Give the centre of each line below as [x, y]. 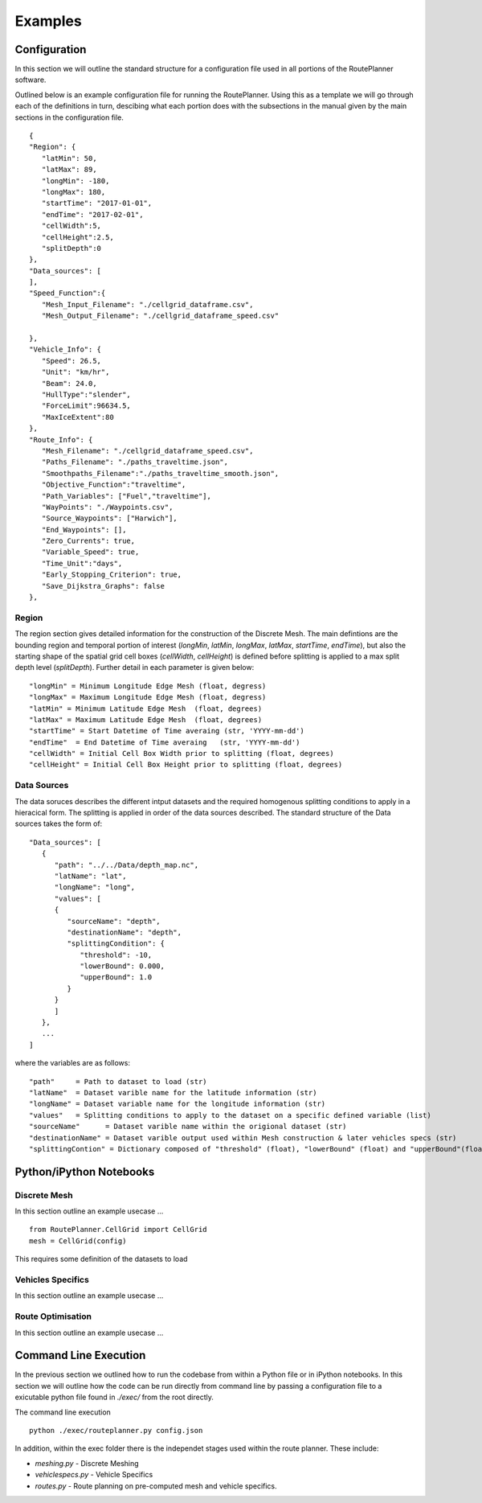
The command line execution [63, 1412]
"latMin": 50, [69, 158]
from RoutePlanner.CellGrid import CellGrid [118, 1230]
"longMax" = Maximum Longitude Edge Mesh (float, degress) [148, 697]
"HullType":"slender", [86, 394]
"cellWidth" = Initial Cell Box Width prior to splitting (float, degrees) [182, 754]
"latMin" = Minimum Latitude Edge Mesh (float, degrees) [146, 708]
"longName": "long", [95, 887]
